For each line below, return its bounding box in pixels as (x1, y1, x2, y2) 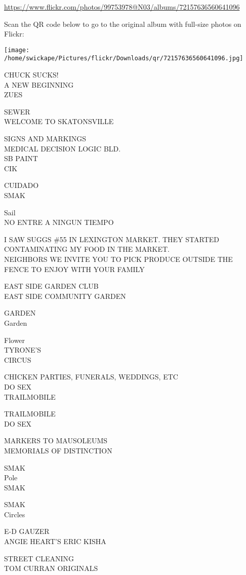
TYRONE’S (4, 344, 42, 355)
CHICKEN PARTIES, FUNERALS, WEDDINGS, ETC (4, 371, 178, 382)
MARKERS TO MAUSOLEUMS (4, 435, 108, 446)
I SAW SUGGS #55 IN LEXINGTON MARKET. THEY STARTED (4, 234, 219, 244)
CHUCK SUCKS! (4, 69, 59, 80)
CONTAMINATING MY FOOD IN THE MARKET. (4, 244, 170, 254)
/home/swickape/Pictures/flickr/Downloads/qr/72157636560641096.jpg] (4, 55, 243, 62)
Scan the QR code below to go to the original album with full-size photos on (4, 18, 241, 29)
